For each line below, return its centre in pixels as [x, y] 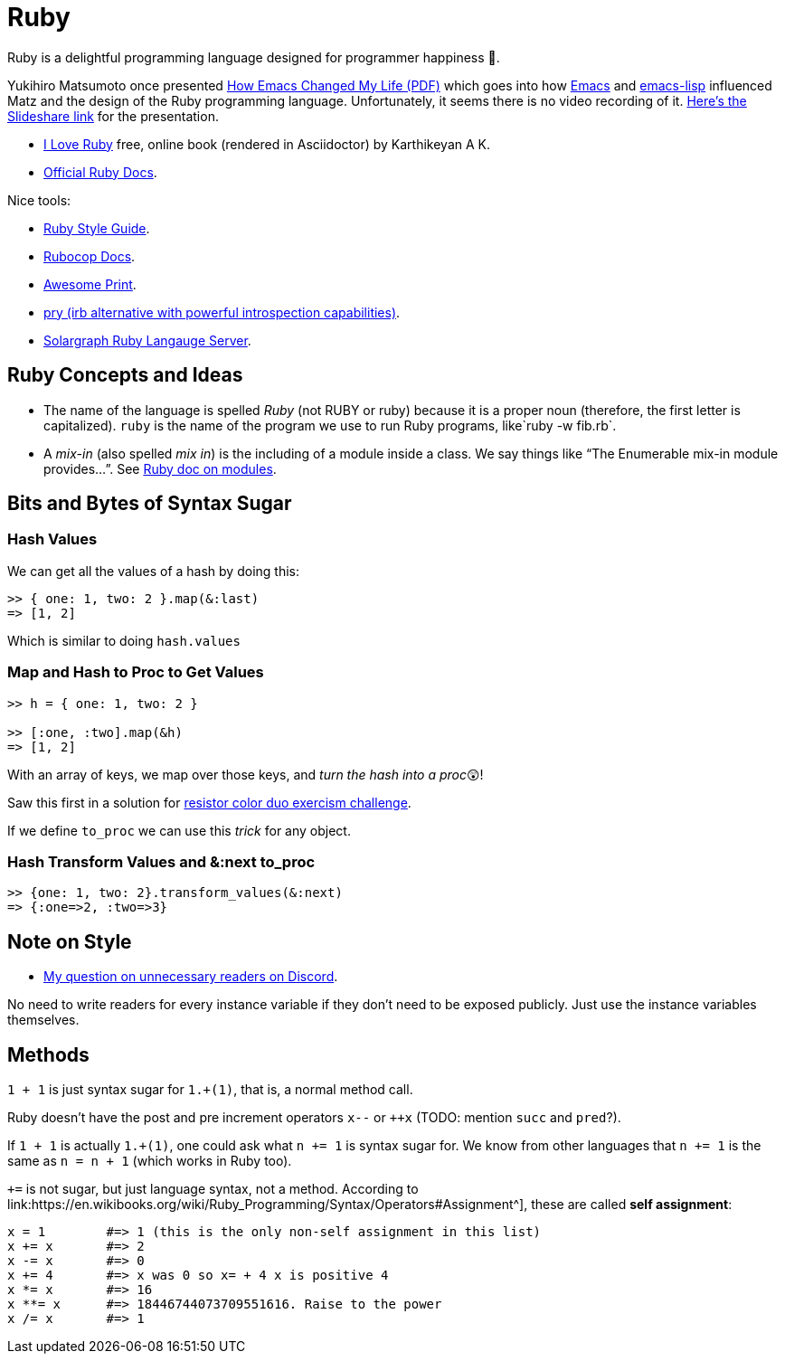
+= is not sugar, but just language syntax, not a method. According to [213, 1189]
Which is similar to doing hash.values [124, 640]
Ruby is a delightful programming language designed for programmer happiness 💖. [254, 57]
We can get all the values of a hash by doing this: [153, 571]
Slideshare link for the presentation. [113, 116]
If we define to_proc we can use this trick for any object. [179, 830]
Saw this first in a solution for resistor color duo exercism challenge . [209, 802]
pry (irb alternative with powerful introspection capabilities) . [222, 312]
